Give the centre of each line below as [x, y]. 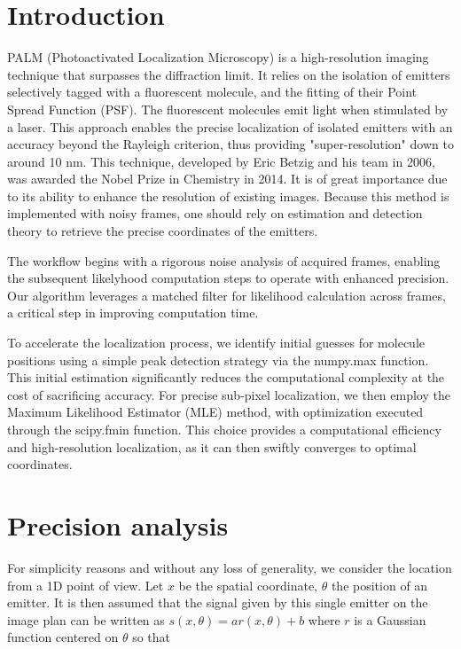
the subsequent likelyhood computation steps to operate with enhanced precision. [228, 278]
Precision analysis [118, 524]
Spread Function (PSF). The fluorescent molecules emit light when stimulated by [228, 109]
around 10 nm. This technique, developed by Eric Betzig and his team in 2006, [221, 161]
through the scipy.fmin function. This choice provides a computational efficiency [224, 429]
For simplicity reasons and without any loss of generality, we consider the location [230, 567]
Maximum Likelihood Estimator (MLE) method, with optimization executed [215, 412]
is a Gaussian [390, 619]
